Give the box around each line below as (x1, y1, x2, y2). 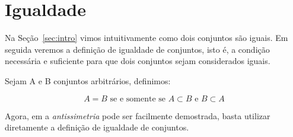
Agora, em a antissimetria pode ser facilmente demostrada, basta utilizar (5, 109, 270, 122)
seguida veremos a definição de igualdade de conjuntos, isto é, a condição (5, 43, 270, 55)
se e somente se (110, 94, 166, 103)
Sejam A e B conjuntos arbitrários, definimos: (5, 74, 171, 87)
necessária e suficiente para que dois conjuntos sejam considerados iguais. (5, 55, 270, 67)
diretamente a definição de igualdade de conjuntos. (5, 121, 189, 133)
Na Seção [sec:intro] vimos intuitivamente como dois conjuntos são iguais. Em (5, 31, 288, 44)
